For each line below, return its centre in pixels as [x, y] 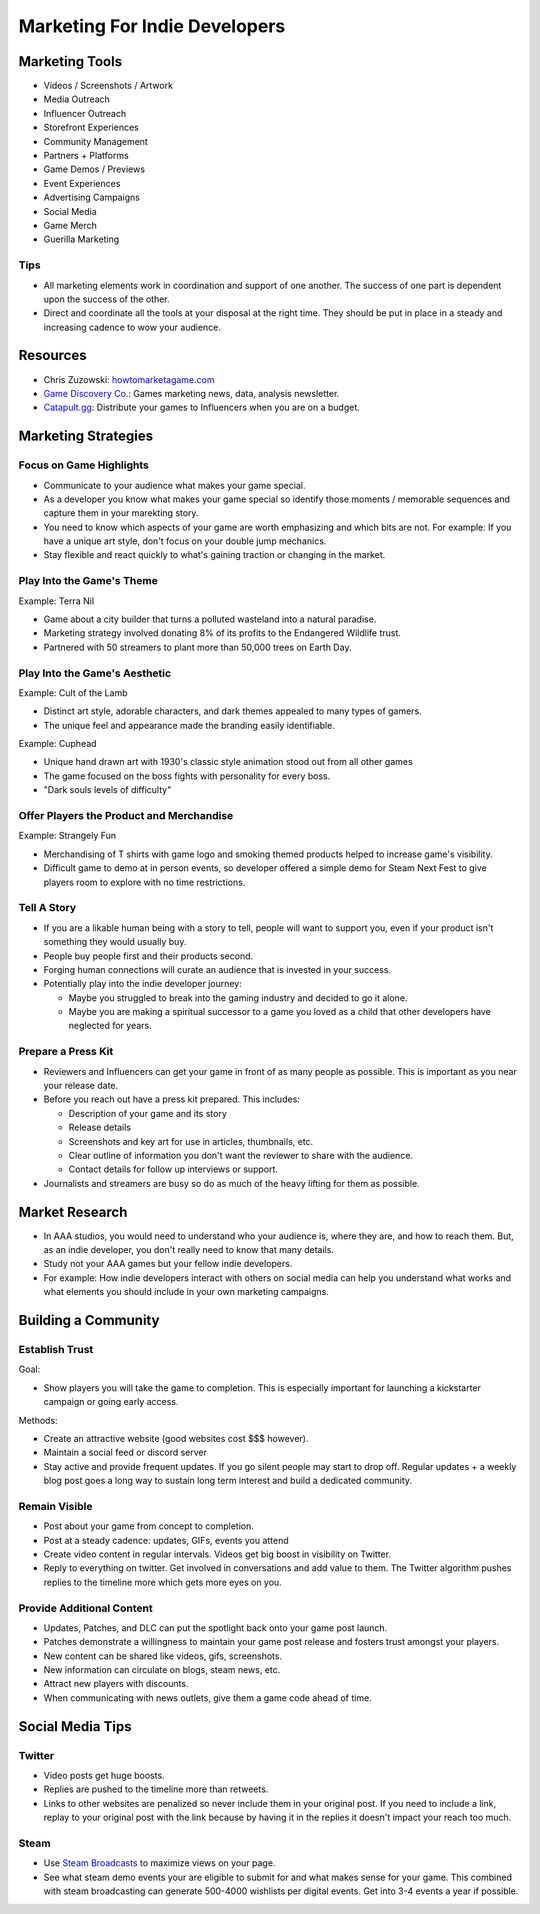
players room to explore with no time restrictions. [144, 882]
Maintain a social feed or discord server [125, 1452]
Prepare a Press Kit [66, 1052]
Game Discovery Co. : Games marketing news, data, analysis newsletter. [191, 393]
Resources [52, 355]
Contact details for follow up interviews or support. [173, 1169]
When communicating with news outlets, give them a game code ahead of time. [207, 1697]
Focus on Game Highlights [84, 465]
